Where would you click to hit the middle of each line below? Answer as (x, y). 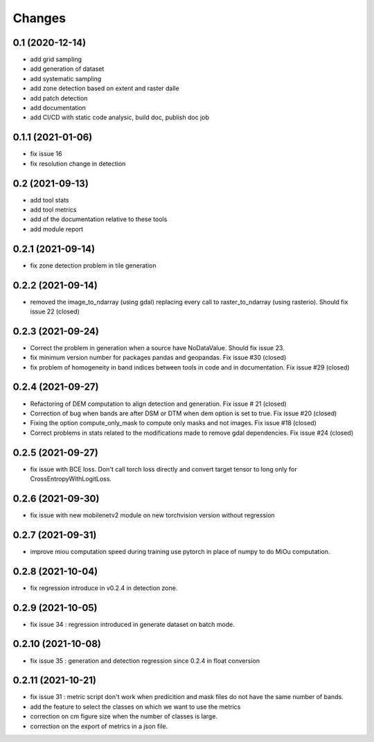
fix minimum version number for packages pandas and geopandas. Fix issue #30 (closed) (158, 358)
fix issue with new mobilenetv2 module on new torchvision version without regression (152, 515)
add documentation (58, 108)
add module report (57, 229)
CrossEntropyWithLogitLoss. (71, 479)
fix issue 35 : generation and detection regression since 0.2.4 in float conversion (145, 661)
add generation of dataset (67, 69)
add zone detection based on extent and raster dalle (105, 88)
